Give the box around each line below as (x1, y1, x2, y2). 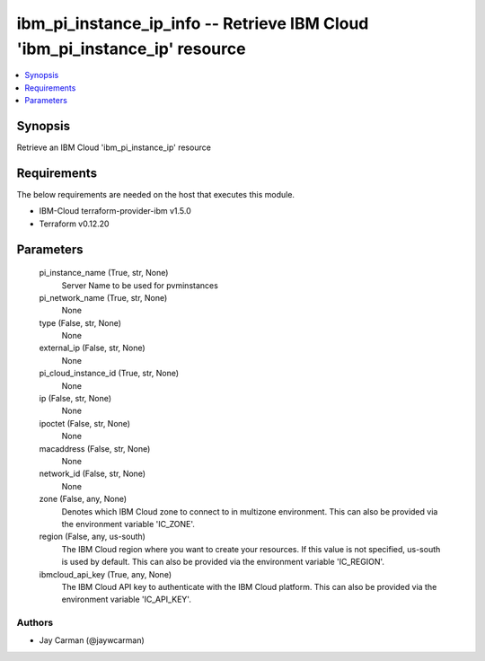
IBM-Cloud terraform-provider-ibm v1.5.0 (39, 206, 192, 216)
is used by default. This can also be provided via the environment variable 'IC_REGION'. (61, 557, 385, 568)
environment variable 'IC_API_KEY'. (61, 594, 192, 605)
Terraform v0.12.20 (39, 218, 110, 229)
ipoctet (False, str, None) (39, 418, 130, 428)
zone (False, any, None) (39, 494, 128, 505)
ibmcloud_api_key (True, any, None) (39, 568, 172, 579)
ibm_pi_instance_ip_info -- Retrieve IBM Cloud (16, 13, 369, 33)
